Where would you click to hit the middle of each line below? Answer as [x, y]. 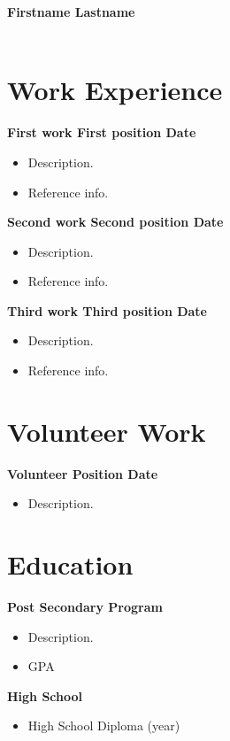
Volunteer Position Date [83, 473]
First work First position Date [102, 132]
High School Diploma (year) [104, 726]
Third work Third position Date [107, 310]
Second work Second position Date [115, 222]
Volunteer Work [107, 431]
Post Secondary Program [85, 607]
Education [70, 564]
